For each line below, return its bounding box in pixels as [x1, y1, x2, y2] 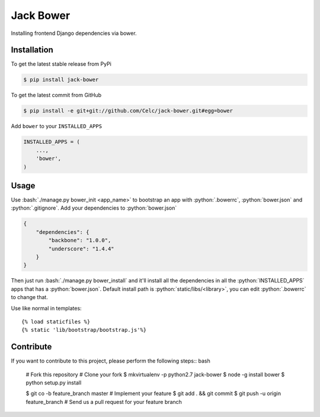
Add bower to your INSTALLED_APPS [11, 123, 103, 130]
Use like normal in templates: [11, 304, 82, 312]
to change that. [11, 294, 49, 301]
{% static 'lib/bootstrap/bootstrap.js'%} [21, 326, 147, 333]
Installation [11, 45, 53, 55]
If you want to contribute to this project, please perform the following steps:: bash [11, 357, 210, 364]
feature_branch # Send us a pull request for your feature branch [25, 398, 182, 405]
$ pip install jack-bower [23, 76, 99, 83]
